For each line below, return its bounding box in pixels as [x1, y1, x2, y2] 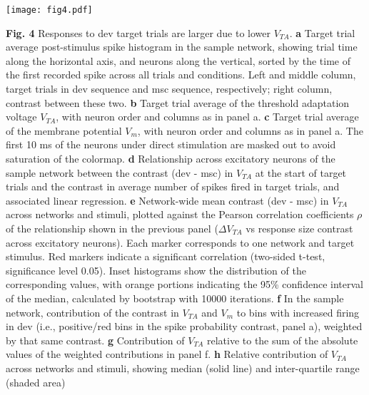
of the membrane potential [6, 123, 122, 138]
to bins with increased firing [236, 304, 360, 319]
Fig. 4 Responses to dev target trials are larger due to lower [6, 25, 271, 40]
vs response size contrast [246, 220, 353, 235]
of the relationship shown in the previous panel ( [6, 220, 218, 235]
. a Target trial [289, 25, 355, 40]
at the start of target [255, 165, 347, 180]
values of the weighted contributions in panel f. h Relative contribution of [6, 347, 328, 361]
